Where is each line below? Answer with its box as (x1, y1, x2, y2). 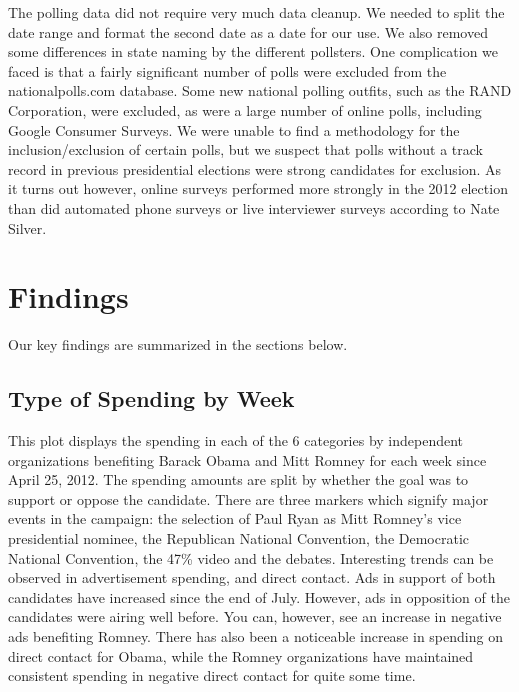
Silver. (8, 217, 47, 238)
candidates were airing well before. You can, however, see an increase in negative (8, 606, 502, 627)
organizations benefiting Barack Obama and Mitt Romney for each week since (8, 449, 487, 470)
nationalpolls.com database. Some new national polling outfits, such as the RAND (8, 80, 512, 101)
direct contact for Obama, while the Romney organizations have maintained (8, 645, 474, 666)
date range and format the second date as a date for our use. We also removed (8, 21, 488, 42)
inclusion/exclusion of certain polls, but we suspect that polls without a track (8, 139, 484, 160)
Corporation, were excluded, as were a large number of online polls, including (8, 99, 482, 120)
